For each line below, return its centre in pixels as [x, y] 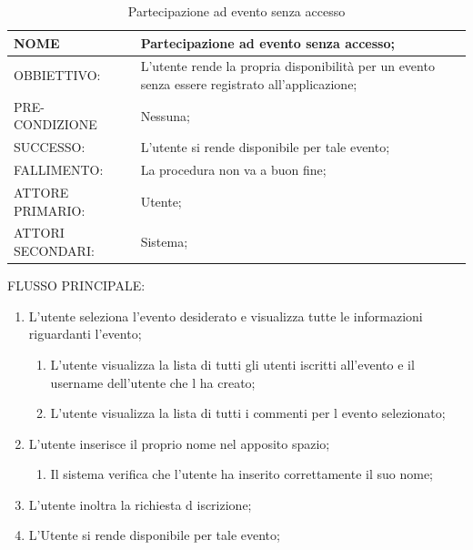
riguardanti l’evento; [85, 334]
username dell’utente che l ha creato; [153, 382]
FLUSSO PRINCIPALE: [76, 285]
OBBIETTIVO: [57, 75]
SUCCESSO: [50, 147]
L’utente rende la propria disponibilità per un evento [287, 66]
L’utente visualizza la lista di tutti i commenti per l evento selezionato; [248, 413]
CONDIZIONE [55, 124]
